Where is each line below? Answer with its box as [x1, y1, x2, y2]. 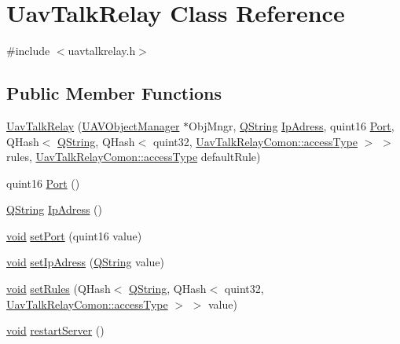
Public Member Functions [6, 81, 222, 105]
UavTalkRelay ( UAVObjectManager [6, 117, 180, 134]
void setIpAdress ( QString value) [6, 254, 165, 270]
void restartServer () [6, 322, 105, 339]
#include [6, 42, 50, 59]
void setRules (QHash [6, 280, 111, 297]
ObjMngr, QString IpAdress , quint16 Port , [189, 117, 394, 134]
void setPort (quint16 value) [6, 227, 142, 243]
